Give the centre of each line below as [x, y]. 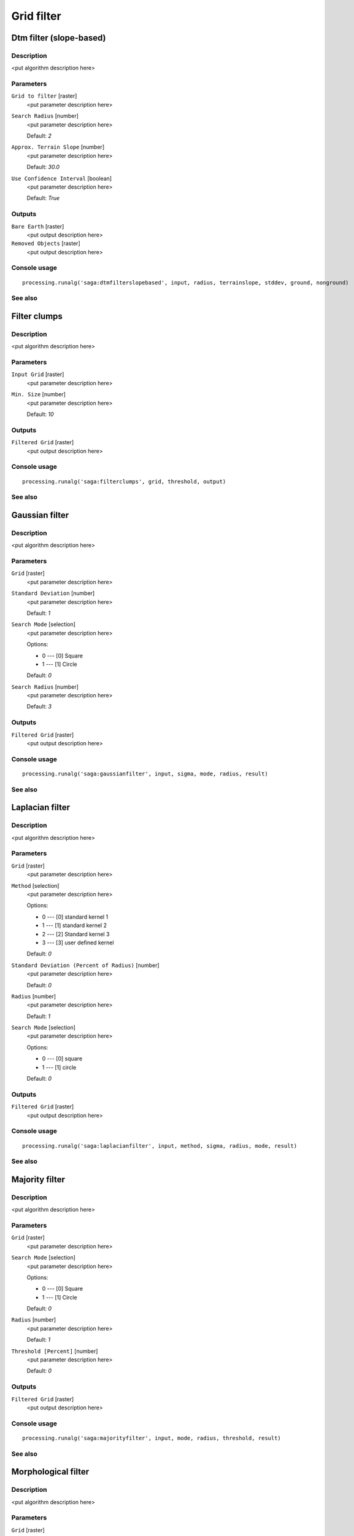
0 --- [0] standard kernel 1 [75, 917]
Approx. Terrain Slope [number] [58, 147]
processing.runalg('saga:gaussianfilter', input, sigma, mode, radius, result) [145, 774]
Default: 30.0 [43, 167]
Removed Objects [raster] [46, 243]
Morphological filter [50, 1472]
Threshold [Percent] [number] [55, 1351]
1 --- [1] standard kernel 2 [75, 925]
